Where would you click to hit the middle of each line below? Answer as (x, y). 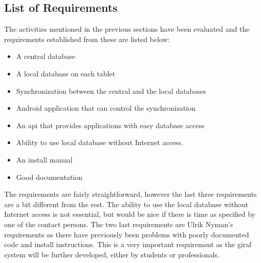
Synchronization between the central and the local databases (111, 90)
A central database (46, 56)
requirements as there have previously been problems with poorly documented (127, 234)
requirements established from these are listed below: (87, 39)
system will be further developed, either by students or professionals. (112, 254)
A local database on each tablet (66, 73)
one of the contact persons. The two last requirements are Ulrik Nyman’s (119, 224)
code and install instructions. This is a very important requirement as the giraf (128, 244)
